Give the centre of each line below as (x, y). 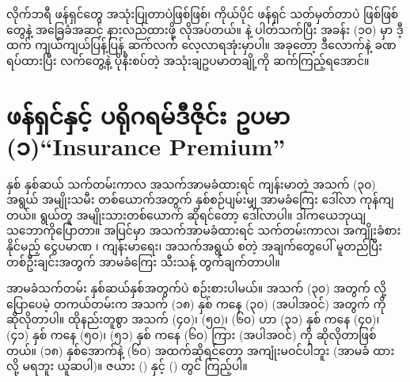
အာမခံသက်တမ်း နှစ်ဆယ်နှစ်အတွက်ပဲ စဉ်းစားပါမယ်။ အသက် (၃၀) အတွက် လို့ (197, 288)
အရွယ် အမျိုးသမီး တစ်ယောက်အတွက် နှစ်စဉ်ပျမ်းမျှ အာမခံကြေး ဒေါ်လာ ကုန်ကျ (200, 199)
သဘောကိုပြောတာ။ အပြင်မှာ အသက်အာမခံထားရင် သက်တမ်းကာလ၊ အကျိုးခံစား (204, 230)
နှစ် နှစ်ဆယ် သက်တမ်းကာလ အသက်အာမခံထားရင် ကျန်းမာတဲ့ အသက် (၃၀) (191, 183)
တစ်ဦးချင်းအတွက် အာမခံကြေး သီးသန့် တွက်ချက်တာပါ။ (143, 261)
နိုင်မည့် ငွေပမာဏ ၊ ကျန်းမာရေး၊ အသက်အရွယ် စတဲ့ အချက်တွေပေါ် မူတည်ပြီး (195, 246)
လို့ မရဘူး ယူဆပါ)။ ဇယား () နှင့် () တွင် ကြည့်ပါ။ (127, 366)
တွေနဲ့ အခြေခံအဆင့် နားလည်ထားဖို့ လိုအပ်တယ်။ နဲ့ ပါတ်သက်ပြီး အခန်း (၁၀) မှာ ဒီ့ (205, 29)
